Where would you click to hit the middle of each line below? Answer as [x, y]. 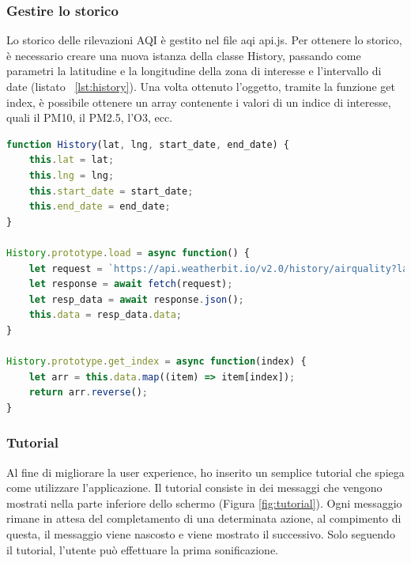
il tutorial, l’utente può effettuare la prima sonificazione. [142, 549]
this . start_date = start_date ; [111, 191]
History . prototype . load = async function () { [128, 253]
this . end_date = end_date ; [100, 207]
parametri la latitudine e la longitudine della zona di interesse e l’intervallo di [194, 71]
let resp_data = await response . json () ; [136, 299]
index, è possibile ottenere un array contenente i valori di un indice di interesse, [199, 102]
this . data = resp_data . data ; [106, 315]
